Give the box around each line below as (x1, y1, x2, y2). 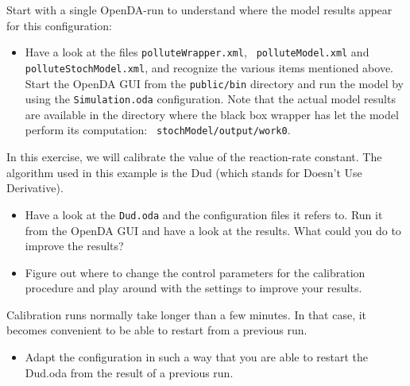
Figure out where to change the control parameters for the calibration (25, 264, 366, 280)
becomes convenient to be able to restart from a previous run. (6, 322, 307, 338)
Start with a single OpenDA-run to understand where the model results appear (6, 2, 393, 17)
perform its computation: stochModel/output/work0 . (25, 122, 291, 138)
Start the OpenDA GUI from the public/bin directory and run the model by (25, 75, 404, 91)
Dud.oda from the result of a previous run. (25, 364, 234, 380)
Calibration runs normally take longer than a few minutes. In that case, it (6, 306, 367, 322)
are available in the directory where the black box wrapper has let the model (25, 106, 399, 122)
